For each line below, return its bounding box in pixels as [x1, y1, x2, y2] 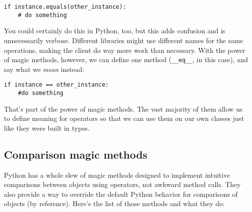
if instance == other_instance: [4, 81, 109, 89]
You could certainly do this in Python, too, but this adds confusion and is [4, 25, 226, 36]
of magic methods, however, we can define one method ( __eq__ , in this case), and [4, 54, 248, 65]
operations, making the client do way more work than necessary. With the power [4, 45, 246, 55]
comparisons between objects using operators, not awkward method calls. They [4, 179, 241, 189]
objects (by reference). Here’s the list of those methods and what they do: [4, 198, 225, 209]
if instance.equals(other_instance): [4, 3, 126, 10]
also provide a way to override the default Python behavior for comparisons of [4, 188, 238, 199]
